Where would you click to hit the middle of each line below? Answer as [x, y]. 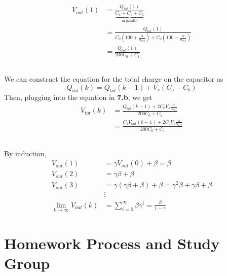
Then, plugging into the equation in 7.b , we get [78, 97]
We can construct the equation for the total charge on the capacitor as [114, 79]
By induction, [25, 153]
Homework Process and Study [112, 243]
